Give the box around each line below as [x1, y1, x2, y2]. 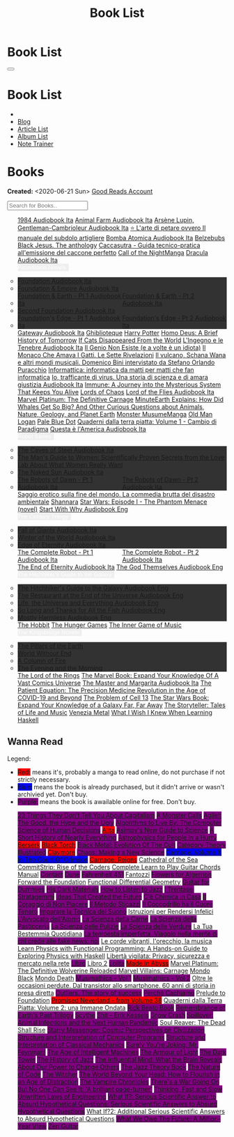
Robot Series [17, 433, 52, 440]
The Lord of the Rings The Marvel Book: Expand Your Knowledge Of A [17, 671, 219, 679]
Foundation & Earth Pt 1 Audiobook [17, 291, 122, 300]
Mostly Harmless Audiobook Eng [17, 613, 111, 621]
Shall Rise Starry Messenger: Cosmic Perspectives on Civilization [17, 1026, 205, 1034]
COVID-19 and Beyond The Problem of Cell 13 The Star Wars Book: [17, 693, 210, 702]
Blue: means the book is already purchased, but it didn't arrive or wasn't [17, 782, 225, 791]
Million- [198, 1114, 221, 1122]
